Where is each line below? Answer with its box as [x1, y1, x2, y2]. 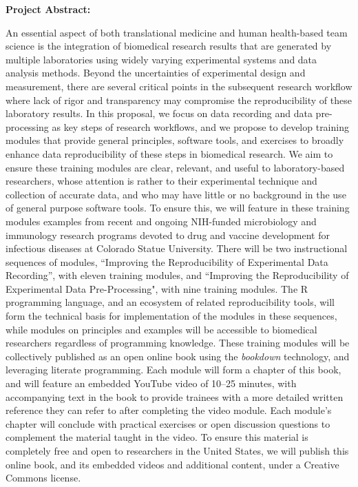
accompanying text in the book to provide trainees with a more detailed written [6, 389, 344, 404]
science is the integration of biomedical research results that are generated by [6, 39, 332, 53]
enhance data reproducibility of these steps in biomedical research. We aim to [6, 146, 333, 160]
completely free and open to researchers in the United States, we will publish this [6, 444, 349, 457]
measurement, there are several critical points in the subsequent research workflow [6, 79, 352, 93]
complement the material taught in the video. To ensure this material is [6, 430, 308, 444]
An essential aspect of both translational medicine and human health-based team [6, 25, 348, 39]
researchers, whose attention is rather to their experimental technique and [6, 174, 317, 188]
